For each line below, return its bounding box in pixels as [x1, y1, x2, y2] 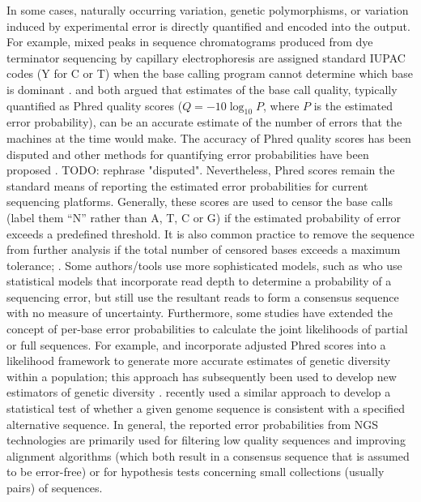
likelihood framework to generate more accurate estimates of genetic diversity [6, 352, 391, 369]
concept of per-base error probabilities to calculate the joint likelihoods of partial [6, 320, 408, 337]
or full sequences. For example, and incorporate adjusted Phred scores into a [6, 336, 386, 353]
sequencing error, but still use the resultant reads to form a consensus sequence [6, 288, 399, 305]
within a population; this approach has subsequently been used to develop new [6, 367, 397, 384]
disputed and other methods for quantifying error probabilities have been [6, 145, 369, 162]
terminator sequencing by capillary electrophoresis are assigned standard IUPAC [6, 49, 406, 66]
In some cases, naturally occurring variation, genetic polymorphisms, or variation [6, 2, 409, 18]
